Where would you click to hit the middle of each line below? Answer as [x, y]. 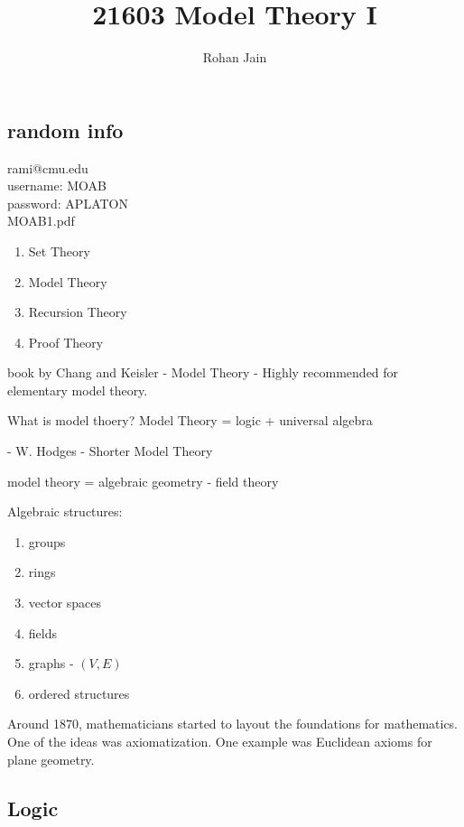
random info [65, 130]
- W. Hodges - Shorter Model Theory [110, 451]
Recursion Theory [78, 312]
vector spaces [65, 603]
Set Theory [59, 251]
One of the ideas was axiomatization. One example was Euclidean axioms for [220, 741]
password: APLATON [68, 203]
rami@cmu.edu [48, 167]
